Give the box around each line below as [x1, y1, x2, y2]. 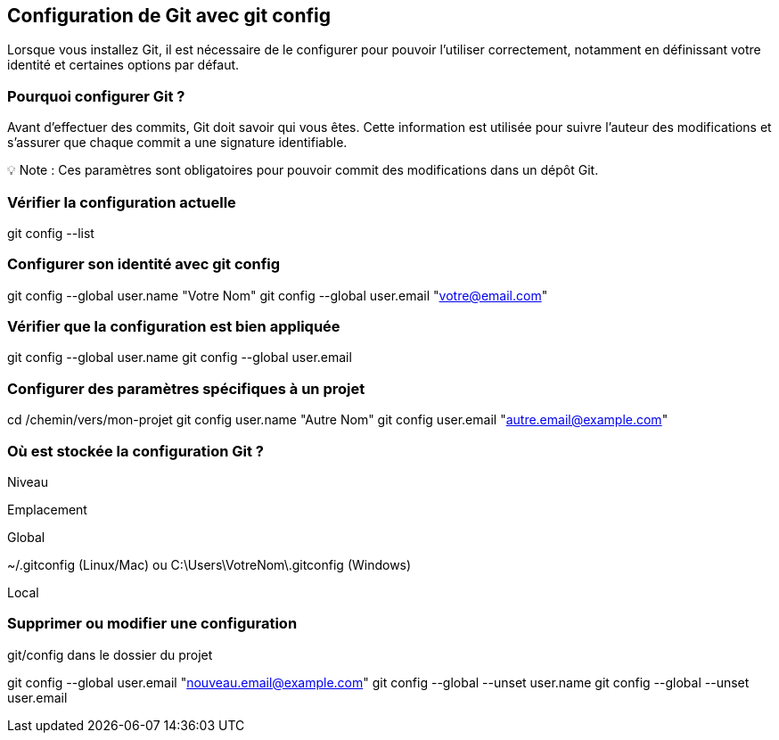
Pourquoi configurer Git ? [7, 86, 185, 105]
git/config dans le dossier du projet [7, 646, 213, 662]
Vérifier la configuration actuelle [7, 193, 236, 211]
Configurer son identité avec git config [7, 255, 281, 274]
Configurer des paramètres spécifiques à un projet [7, 379, 365, 398]
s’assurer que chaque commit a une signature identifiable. [7, 135, 348, 151]
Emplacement [7, 501, 87, 517]
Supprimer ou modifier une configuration [7, 614, 298, 633]
